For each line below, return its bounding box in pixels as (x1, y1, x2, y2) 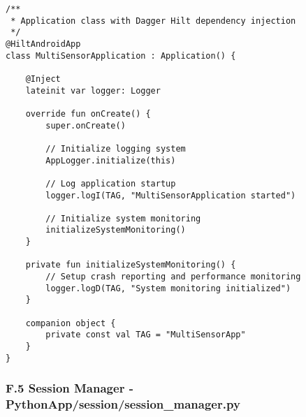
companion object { (25, 318, 116, 328)
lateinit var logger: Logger (25, 85, 161, 96)
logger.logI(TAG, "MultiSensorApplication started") (45, 190, 296, 200)
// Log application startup (45, 178, 176, 189)
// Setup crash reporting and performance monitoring (45, 272, 301, 282)
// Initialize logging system (45, 143, 186, 154)
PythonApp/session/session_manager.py (6, 395, 240, 413)
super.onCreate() (45, 120, 126, 131)
